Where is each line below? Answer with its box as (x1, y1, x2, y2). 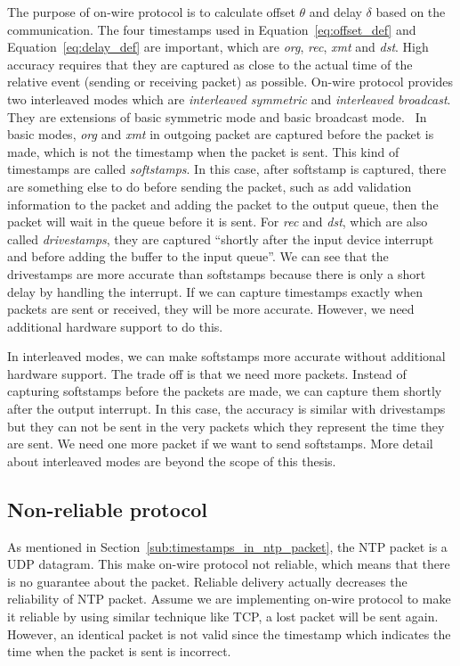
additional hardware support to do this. (7, 317, 223, 335)
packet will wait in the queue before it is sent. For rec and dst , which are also (7, 212, 428, 231)
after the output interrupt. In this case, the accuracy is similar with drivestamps (7, 399, 446, 418)
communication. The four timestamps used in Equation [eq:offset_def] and (7, 20, 416, 38)
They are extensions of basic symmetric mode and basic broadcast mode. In (7, 107, 427, 126)
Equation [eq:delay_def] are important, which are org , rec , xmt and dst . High (7, 37, 429, 56)
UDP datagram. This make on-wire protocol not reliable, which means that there (7, 555, 450, 573)
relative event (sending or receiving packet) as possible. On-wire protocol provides (7, 72, 454, 91)
